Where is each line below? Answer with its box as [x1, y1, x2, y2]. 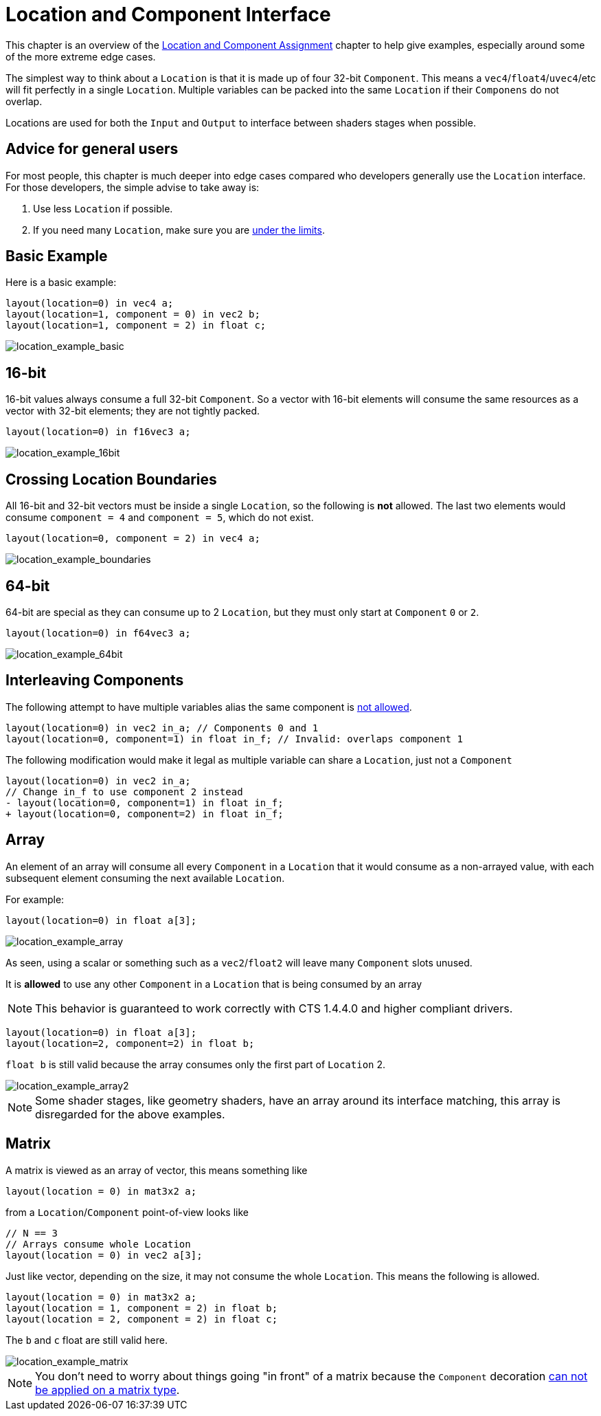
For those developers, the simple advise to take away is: [5, 181, 260, 193]
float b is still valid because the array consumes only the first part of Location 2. [5, 1058, 386, 1070]
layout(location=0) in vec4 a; [5, 298, 174, 309]
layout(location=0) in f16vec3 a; [5, 426, 191, 438]
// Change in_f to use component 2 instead [5, 786, 243, 797]
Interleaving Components [5, 672, 184, 689]
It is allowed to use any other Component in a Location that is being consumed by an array [5, 977, 422, 990]
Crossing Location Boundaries [5, 470, 217, 488]
